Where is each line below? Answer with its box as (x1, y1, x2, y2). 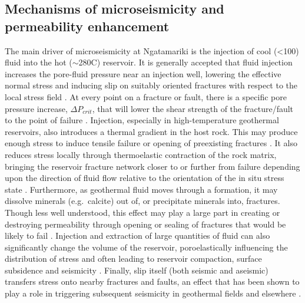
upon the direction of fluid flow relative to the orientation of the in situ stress (5, 172, 284, 184)
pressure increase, (5, 102, 68, 114)
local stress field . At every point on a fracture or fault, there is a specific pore (5, 90, 287, 103)
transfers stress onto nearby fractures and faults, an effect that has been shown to (5, 275, 300, 288)
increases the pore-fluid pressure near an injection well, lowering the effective (5, 67, 281, 80)
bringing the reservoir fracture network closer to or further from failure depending (5, 160, 300, 172)
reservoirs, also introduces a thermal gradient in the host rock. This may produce (5, 125, 298, 137)
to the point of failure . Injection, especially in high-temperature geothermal (5, 114, 279, 126)
